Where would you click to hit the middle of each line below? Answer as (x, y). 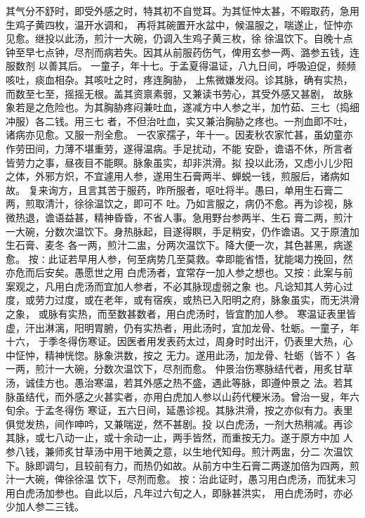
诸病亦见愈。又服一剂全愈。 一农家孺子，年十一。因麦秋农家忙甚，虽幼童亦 (179, 135)
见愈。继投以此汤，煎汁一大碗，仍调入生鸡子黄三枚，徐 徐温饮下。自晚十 (174, 38)
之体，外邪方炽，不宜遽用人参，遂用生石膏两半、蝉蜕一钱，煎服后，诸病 (173, 176)
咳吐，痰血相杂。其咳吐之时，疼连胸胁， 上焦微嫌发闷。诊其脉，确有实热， (179, 79)
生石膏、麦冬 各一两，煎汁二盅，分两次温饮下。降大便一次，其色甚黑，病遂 (179, 245)
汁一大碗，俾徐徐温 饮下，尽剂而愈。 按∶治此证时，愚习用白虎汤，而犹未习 (181, 479)
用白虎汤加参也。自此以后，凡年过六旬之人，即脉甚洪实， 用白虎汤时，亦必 (179, 492)
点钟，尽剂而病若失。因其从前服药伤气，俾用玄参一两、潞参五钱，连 (202, 52)
